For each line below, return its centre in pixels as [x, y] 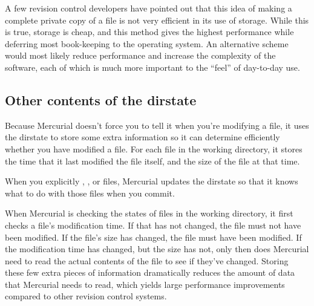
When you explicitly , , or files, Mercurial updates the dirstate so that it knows [152, 181]
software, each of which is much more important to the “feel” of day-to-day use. [152, 67]
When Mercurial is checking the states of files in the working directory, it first [149, 213]
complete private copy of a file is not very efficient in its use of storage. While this [157, 20]
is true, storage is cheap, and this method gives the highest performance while [149, 32]
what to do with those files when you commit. [90, 193]
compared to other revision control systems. [86, 296]
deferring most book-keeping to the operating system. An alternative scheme [147, 43]
